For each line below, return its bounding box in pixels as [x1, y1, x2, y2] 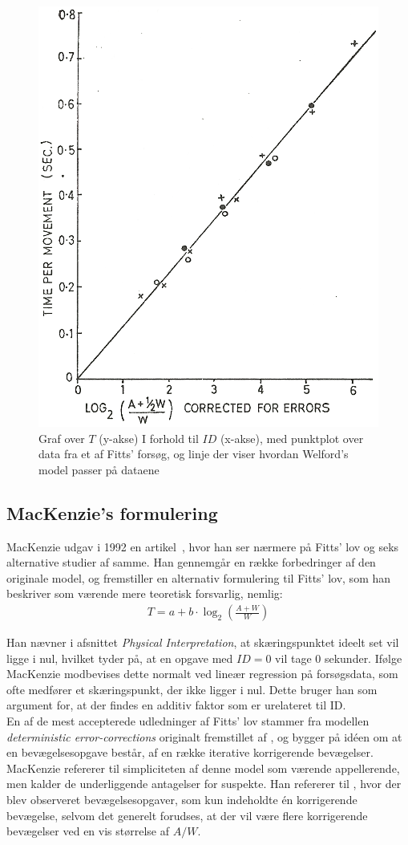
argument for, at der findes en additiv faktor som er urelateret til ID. [6, 697, 346, 713]
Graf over [38, 429, 85, 446]
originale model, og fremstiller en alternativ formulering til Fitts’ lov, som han [6, 569, 391, 586]
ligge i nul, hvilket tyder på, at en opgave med [6, 649, 233, 666]
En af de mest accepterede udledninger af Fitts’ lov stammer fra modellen [6, 713, 370, 729]
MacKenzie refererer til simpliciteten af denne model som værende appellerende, [6, 759, 400, 776]
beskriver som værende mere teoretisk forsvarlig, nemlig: [6, 585, 283, 602]
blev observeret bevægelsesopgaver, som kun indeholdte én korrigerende [6, 791, 358, 808]
